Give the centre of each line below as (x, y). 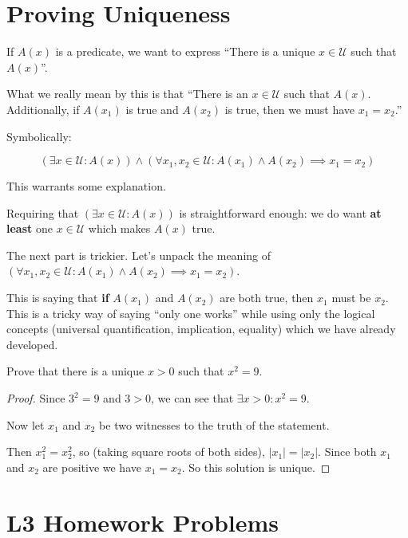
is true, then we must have (290, 109)
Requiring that (43, 212)
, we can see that (192, 398)
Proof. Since (36, 398)
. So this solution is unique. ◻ (256, 467)
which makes (119, 228)
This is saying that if (58, 298)
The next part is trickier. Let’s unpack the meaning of (139, 255)
